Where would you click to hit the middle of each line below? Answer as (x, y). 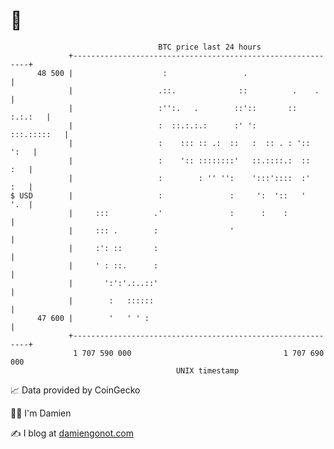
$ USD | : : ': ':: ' (158, 195)
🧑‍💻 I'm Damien (41, 413)
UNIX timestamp (207, 370)
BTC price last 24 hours (210, 47)
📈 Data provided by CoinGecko (75, 390)
